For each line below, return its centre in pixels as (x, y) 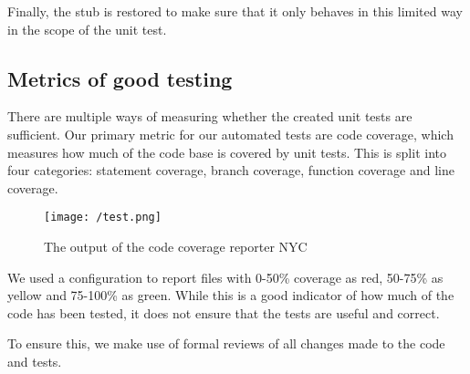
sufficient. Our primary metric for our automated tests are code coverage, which (230, 134)
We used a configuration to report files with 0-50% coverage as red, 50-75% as (225, 277)
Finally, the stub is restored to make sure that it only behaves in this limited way (235, 11)
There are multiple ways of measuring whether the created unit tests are (210, 116)
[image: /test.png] (103, 218)
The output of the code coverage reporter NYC (176, 247)
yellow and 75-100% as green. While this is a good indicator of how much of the (231, 295)
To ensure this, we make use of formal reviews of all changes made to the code (226, 343)
